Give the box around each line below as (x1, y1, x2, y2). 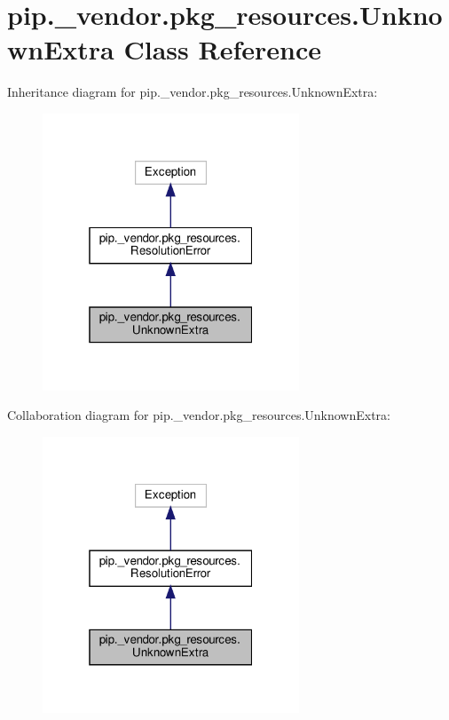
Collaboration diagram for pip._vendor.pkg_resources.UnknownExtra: (7, 406, 390, 424)
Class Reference (123, 31, 321, 67)
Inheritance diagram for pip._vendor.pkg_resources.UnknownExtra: (7, 83, 378, 101)
